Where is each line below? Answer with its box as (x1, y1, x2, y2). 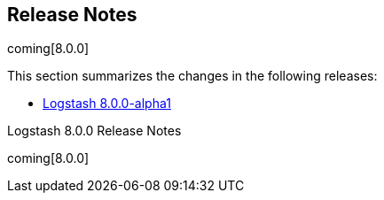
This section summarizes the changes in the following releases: (7, 68, 378, 84)
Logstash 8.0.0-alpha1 (43, 96, 171, 112)
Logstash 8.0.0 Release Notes (7, 123, 182, 139)
